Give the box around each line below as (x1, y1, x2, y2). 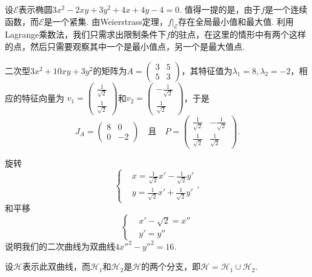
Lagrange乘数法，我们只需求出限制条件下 (5, 28, 167, 41)
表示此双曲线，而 (22, 260, 90, 273)
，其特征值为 (181, 64, 233, 77)
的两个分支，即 (141, 260, 201, 273)
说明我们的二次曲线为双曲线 (5, 239, 115, 252)
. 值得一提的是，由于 (179, 3, 261, 15)
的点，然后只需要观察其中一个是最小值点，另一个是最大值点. (5, 39, 245, 52)
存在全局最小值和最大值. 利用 (178, 15, 294, 27)
